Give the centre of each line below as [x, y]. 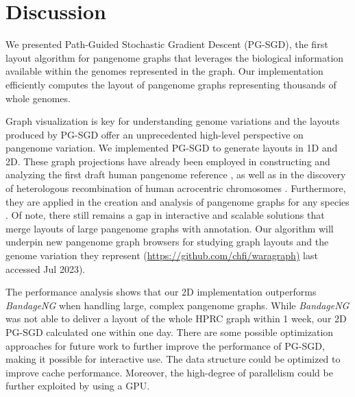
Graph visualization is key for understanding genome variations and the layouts [173, 121]
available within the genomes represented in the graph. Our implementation [164, 71]
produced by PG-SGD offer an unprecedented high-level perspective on [155, 134]
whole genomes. [38, 98]
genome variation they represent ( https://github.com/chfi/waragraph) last [162, 255]
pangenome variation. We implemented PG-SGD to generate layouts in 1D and [172, 148]
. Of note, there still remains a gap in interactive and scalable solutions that [165, 215]
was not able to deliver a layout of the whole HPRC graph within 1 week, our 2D [176, 318]
